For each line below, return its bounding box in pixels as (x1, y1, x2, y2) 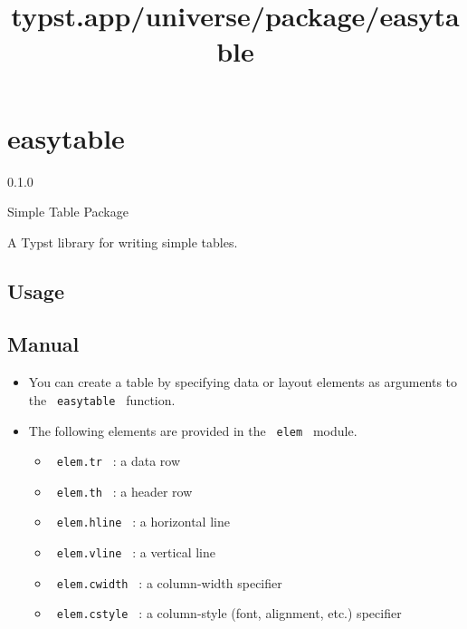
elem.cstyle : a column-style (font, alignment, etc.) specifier (56, 604, 402, 623)
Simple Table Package (7, 202, 129, 221)
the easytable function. (28, 390, 176, 409)
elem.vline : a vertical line (56, 543, 215, 562)
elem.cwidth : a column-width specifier (56, 573, 282, 592)
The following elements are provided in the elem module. (28, 421, 357, 440)
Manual (7, 330, 80, 358)
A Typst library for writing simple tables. (7, 232, 238, 251)
